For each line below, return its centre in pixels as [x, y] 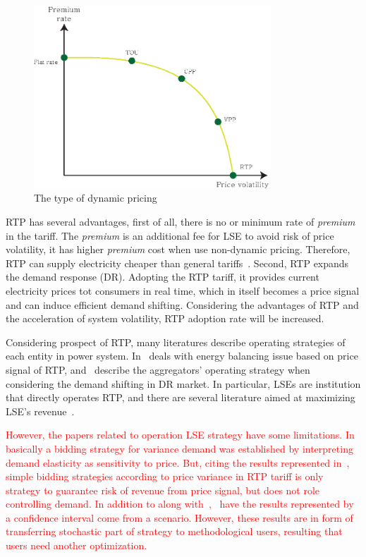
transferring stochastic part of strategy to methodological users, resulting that [174, 531]
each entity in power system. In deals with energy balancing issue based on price [182, 356]
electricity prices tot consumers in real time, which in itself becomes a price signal [183, 290]
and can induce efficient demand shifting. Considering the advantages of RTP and [182, 304]
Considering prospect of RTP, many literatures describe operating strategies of [176, 342]
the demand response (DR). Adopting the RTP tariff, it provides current [163, 277]
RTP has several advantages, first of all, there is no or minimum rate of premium [181, 221]
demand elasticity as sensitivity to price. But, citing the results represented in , [178, 462]
